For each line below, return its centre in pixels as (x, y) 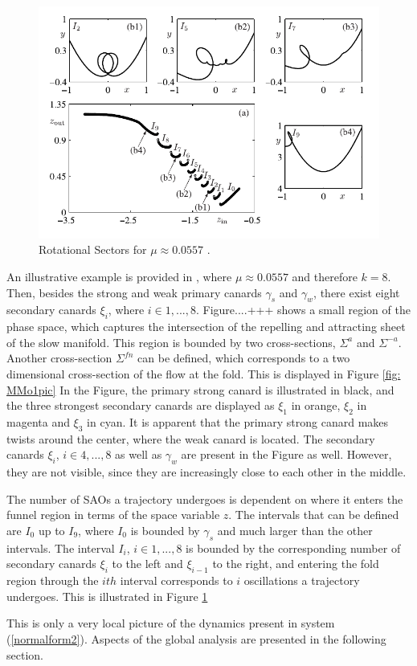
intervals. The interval (61, 548)
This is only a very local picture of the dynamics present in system (171, 623)
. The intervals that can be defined (314, 515)
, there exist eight (357, 292)
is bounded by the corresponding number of (293, 548)
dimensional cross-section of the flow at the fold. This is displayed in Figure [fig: (204, 373)
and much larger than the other (295, 530)
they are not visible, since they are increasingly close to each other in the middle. (206, 472)
